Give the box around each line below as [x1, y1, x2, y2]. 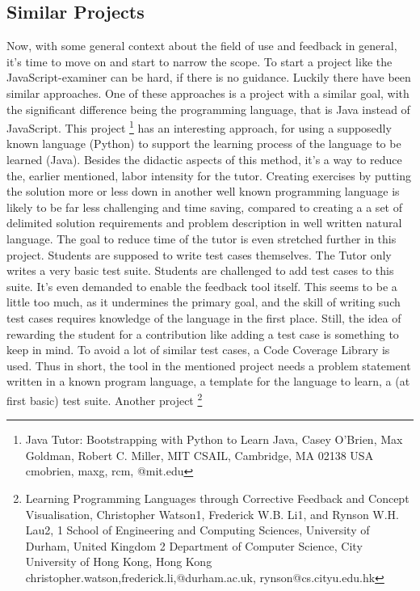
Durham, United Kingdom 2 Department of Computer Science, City [25, 537, 363, 554]
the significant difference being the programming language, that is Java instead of [6, 100, 410, 117]
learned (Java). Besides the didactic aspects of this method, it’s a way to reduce [6, 151, 402, 168]
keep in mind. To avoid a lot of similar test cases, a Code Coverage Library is [6, 341, 390, 358]
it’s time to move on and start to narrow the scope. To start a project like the [6, 53, 393, 70]
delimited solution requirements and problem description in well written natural [6, 214, 402, 231]
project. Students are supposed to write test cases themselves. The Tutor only [6, 246, 392, 263]
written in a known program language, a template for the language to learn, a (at [6, 373, 410, 390]
